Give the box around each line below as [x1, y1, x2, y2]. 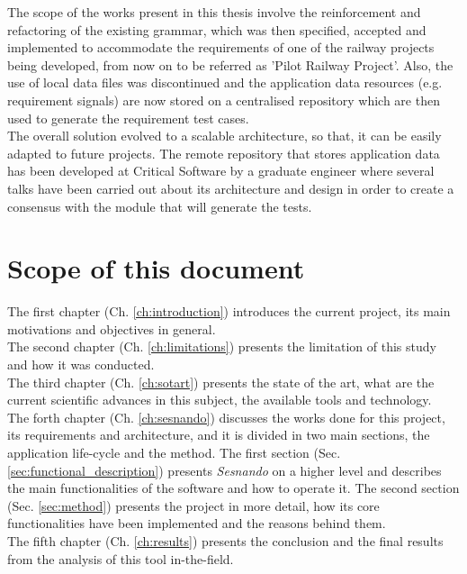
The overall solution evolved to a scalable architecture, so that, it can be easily [7, 126, 442, 145]
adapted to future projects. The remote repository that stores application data [7, 143, 440, 162]
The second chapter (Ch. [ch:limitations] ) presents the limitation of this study [7, 337, 436, 356]
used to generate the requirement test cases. [7, 108, 249, 127]
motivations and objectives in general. [7, 319, 216, 338]
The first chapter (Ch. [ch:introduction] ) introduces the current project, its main [7, 302, 451, 321]
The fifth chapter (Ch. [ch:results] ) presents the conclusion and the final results [7, 531, 444, 550]
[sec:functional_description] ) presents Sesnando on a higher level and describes [7, 460, 442, 479]
